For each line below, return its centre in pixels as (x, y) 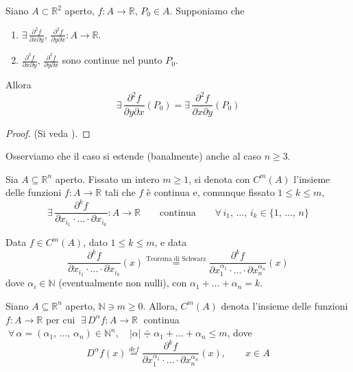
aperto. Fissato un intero (107, 178)
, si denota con (219, 178)
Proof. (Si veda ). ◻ (48, 133)
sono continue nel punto (112, 60)
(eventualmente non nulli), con (123, 283)
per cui (60, 319)
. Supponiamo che (207, 10)
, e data (171, 242)
